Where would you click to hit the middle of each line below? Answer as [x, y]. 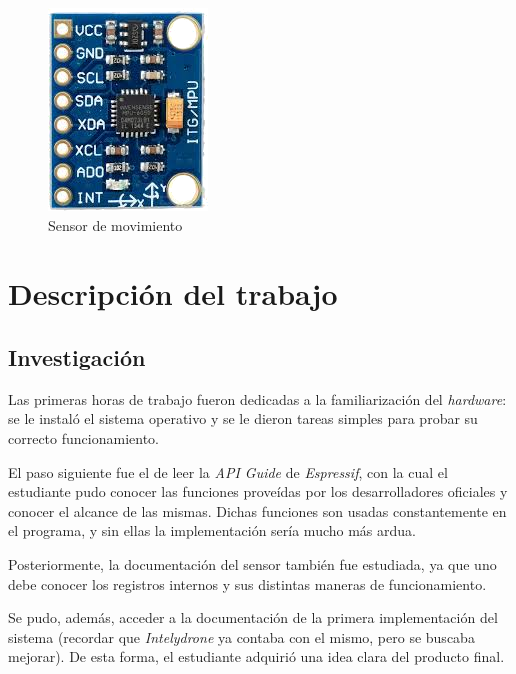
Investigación [77, 356]
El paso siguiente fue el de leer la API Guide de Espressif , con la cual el [228, 471]
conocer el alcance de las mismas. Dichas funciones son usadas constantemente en [257, 510]
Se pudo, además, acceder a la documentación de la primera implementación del [253, 617]
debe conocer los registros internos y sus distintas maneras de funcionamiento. [247, 583]
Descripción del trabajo [173, 293]
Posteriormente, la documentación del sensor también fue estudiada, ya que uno [252, 563]
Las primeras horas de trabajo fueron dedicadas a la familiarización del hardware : [257, 398]
